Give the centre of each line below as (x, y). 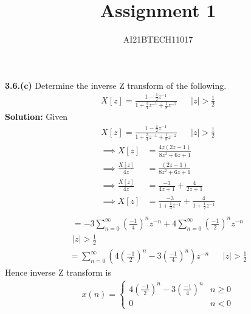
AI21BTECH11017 (158, 39)
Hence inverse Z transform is (58, 272)
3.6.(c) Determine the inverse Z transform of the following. (116, 85)
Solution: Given (36, 117)
